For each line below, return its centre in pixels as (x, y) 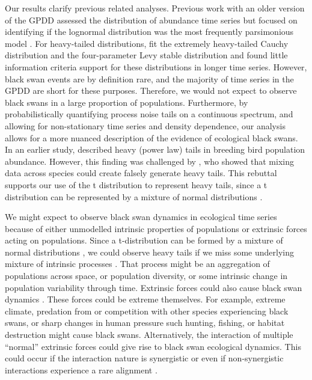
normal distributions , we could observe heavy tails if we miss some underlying (149, 252)
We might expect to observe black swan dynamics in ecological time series (141, 217)
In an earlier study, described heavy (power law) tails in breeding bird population (155, 149)
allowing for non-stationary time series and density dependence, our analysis (145, 125)
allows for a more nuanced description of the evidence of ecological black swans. (151, 137)
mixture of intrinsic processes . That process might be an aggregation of (137, 264)
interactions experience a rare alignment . (81, 369)
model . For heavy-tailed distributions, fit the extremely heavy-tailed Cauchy (147, 43)
